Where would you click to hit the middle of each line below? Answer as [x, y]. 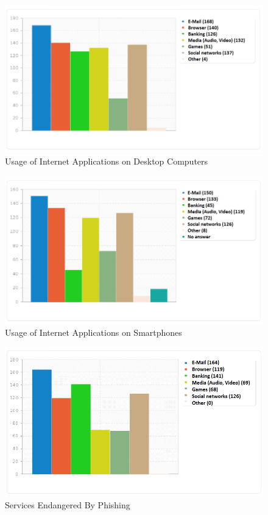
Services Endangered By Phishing [68, 505]
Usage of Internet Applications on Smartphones [93, 332]
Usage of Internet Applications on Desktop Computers [107, 161]
